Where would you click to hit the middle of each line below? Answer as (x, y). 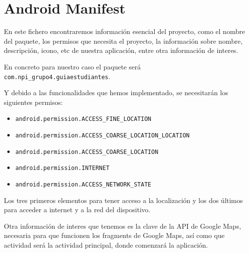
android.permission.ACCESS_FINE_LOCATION (83, 119)
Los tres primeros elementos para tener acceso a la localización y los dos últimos (124, 200)
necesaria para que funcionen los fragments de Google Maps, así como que (114, 235)
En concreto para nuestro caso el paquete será (72, 66)
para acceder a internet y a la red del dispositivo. (77, 210)
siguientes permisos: (33, 102)
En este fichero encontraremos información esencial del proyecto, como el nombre (124, 31)
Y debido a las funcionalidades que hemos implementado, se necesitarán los (116, 93)
